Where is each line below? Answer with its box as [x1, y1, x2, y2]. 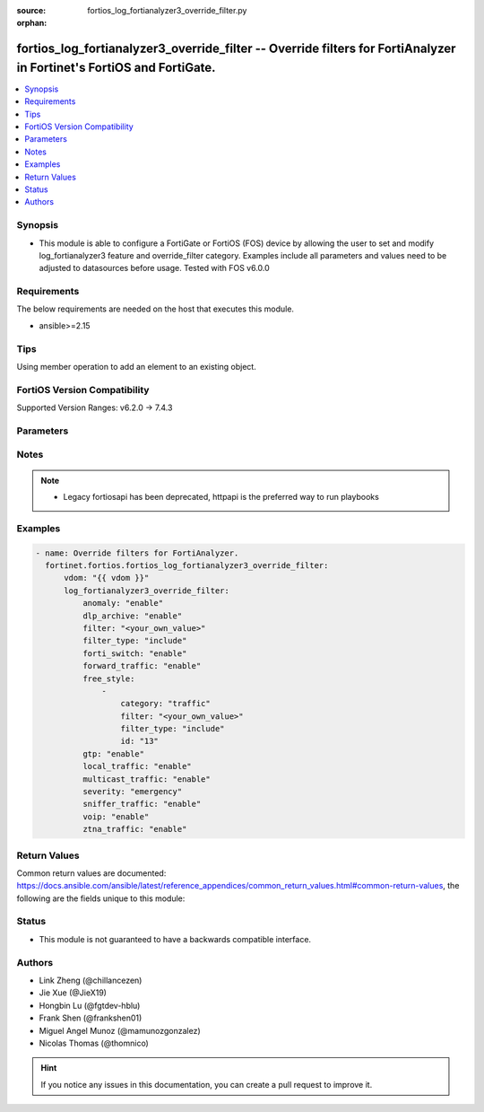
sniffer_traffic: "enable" [82, 799, 202, 810]
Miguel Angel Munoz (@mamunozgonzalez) [39, 1025, 201, 1036]
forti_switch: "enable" [82, 648, 187, 659]
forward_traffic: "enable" [82, 661, 202, 671]
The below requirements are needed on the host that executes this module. [16, 303, 295, 314]
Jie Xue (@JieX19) [39, 987, 108, 998]
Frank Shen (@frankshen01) [39, 1012, 143, 1023]
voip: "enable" [82, 811, 150, 821]
